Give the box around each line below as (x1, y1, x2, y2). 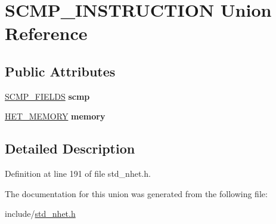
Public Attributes (5, 62, 116, 80)
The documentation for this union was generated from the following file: (5, 187, 268, 200)
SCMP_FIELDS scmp (5, 90, 90, 102)
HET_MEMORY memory (5, 110, 106, 122)
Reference (5, 21, 88, 45)
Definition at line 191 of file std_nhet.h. (5, 167, 151, 180)
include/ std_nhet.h (5, 207, 76, 220)
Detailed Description (5, 139, 135, 158)
